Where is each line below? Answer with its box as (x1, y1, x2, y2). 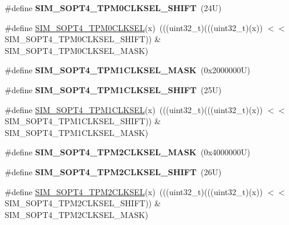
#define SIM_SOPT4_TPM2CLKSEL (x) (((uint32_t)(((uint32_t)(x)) (5, 185, 263, 197)
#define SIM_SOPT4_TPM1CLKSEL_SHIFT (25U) (5, 83, 222, 96)
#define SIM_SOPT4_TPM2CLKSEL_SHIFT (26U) (5, 165, 222, 178)
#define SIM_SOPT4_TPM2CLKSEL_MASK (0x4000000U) (5, 146, 250, 158)
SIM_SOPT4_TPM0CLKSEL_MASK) (5, 44, 149, 56)
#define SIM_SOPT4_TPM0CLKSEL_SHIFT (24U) (5, 2, 222, 13)
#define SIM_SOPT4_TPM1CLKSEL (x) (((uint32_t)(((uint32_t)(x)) (5, 103, 263, 115)
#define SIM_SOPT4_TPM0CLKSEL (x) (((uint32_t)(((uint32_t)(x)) (5, 21, 263, 33)
